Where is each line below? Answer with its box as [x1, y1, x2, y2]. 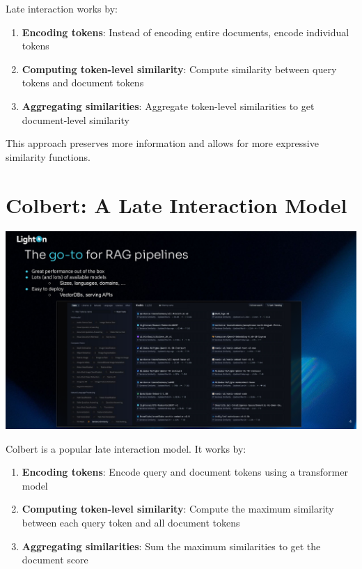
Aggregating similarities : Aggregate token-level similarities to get [22, 98, 315, 113]
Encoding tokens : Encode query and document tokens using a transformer [22, 465, 348, 479]
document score [22, 552, 88, 567]
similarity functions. [6, 149, 90, 164]
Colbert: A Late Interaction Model [6, 190, 347, 219]
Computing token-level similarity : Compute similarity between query [22, 61, 337, 76]
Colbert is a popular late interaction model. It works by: [6, 441, 246, 455]
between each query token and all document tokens [22, 515, 240, 529]
